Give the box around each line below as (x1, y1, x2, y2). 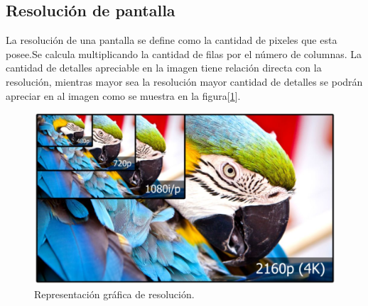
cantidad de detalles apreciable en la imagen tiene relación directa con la (6, 60, 322, 75)
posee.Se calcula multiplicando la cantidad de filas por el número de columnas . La (6, 46, 362, 61)
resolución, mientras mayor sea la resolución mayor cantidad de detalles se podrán (6, 74, 363, 89)
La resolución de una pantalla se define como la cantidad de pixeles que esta (6, 33, 337, 47)
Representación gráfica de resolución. (34, 286, 195, 301)
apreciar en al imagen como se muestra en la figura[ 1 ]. (6, 88, 241, 103)
